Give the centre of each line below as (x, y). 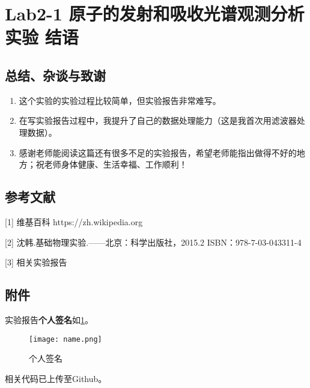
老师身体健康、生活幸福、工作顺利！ (116, 164)
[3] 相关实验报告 (36, 262)
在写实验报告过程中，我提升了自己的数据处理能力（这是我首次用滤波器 (158, 120)
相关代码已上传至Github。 (56, 378)
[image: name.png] (65, 339)
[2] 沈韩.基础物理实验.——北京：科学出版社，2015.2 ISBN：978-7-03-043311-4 (153, 242)
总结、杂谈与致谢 (55, 75)
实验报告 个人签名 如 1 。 (49, 319)
